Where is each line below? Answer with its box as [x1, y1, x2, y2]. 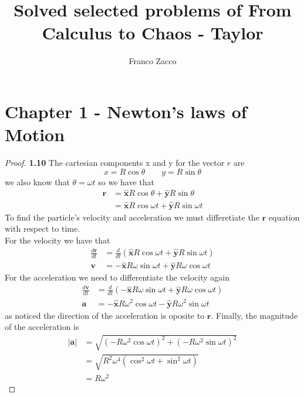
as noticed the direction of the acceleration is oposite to [5, 309, 205, 321]
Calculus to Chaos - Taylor [42, 21, 264, 45]
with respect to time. [5, 222, 80, 235]
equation [268, 211, 300, 223]
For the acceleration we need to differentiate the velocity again [5, 271, 229, 283]
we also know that [5, 175, 70, 188]
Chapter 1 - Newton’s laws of [5, 99, 247, 123]
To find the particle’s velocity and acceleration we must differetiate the [5, 211, 259, 223]
